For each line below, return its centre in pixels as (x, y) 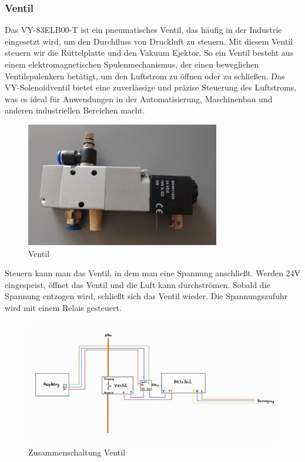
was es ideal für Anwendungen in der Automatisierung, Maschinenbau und (139, 98)
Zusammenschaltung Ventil (77, 452)
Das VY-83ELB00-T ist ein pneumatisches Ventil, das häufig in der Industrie (143, 30)
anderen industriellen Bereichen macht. (75, 110)
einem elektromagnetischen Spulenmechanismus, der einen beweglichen (132, 64)
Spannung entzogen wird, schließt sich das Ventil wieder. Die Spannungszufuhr (146, 296)
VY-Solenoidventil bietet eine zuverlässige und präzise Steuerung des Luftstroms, (151, 87)
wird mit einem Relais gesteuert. (63, 307)
